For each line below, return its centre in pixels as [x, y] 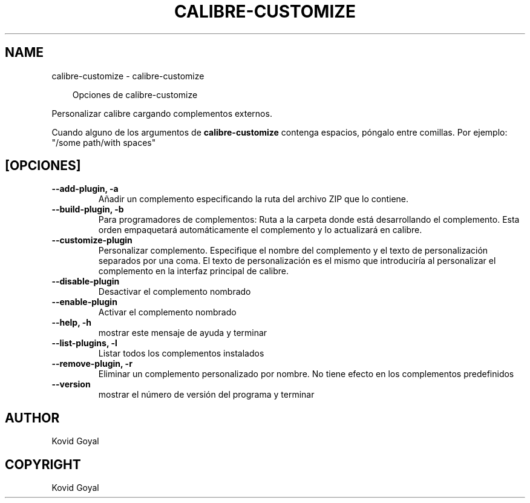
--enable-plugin [84, 302]
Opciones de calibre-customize [135, 94]
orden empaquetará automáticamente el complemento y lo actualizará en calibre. [260, 230]
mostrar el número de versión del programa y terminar [206, 395]
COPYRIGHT [43, 464]
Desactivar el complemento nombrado [175, 292]
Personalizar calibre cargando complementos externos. [162, 113]
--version [71, 384]
